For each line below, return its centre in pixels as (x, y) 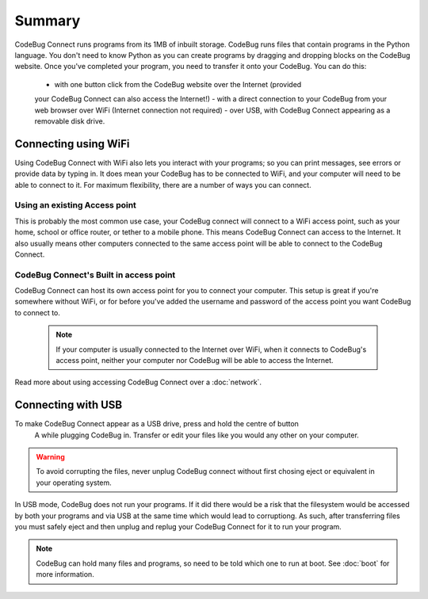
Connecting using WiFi (72, 144)
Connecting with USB (69, 405)
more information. (65, 574)
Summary (48, 21)
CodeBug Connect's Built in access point (95, 275)
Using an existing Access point (75, 205)
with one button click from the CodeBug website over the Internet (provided (178, 84)
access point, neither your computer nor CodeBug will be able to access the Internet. (195, 360)
